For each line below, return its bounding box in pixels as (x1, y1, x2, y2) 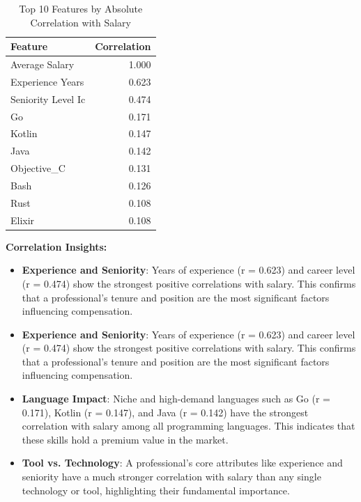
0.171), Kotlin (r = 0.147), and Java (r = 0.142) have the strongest (22, 405, 309, 419)
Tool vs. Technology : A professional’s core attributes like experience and (22, 455, 343, 470)
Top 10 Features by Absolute (19, 1, 143, 15)
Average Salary (10, 57, 75, 72)
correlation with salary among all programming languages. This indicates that (22, 418, 355, 433)
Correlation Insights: (6, 239, 107, 253)
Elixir (10, 212, 35, 227)
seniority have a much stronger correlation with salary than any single (22, 469, 321, 484)
